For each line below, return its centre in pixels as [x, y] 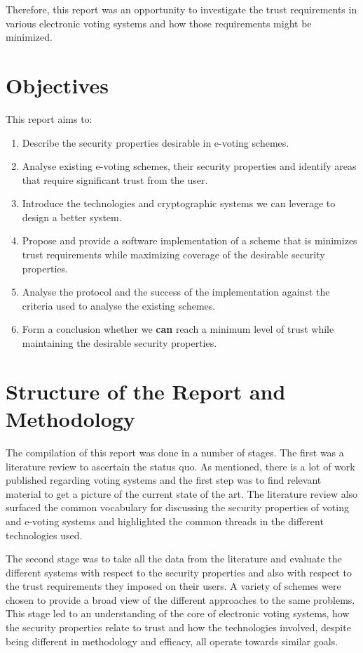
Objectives [57, 85]
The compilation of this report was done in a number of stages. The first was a [175, 452]
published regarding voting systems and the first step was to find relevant [164, 480]
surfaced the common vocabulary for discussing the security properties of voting [177, 507]
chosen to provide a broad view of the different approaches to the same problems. [180, 599]
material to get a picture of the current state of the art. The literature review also [182, 493]
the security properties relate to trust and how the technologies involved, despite [178, 627]
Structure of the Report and [146, 391]
